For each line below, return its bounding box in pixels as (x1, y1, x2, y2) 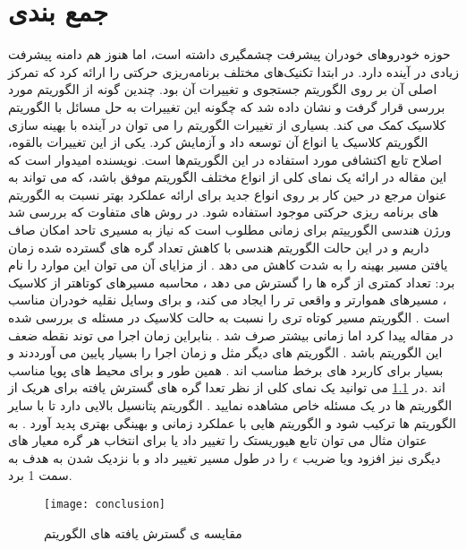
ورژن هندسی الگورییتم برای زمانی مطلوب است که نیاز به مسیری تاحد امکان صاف (8, 220, 452, 239)
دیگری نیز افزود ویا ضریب (301, 448, 441, 467)
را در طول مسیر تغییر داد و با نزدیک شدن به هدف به (8, 448, 289, 467)
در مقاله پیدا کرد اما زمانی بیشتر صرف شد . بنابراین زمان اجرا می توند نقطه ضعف (8, 325, 453, 344)
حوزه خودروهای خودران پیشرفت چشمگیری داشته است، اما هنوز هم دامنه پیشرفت (8, 45, 451, 64)
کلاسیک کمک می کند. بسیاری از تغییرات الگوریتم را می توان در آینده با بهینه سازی (8, 115, 446, 133)
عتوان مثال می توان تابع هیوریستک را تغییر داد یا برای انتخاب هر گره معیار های (8, 431, 428, 450)
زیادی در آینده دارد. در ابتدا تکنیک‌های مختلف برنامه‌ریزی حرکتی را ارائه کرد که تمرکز (8, 62, 459, 81)
